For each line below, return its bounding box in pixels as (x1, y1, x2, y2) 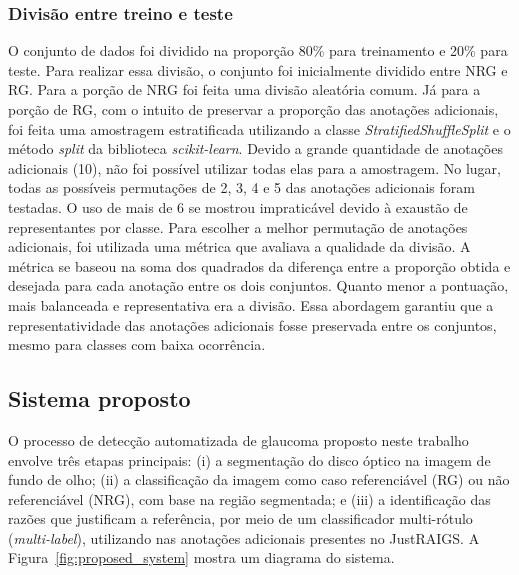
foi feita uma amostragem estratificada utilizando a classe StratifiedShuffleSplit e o (8, 118, 511, 139)
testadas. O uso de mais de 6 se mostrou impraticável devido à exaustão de (8, 196, 468, 217)
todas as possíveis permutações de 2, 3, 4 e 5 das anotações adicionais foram (8, 177, 475, 198)
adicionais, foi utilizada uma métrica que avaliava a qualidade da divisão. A (8, 236, 471, 257)
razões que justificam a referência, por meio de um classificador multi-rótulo (8, 508, 473, 529)
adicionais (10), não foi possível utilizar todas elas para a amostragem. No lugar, (8, 157, 501, 178)
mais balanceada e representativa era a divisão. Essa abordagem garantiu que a (8, 294, 494, 315)
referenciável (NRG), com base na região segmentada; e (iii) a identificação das (8, 488, 491, 509)
